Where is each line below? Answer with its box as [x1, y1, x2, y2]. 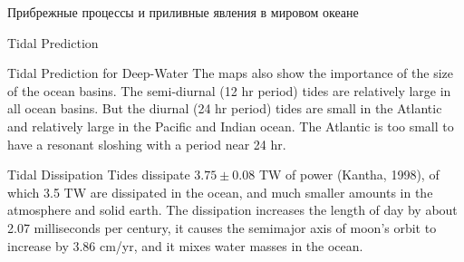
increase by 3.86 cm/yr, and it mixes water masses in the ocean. [7, 236, 363, 255]
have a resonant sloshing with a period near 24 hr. [7, 134, 286, 153]
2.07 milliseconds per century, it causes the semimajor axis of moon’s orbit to [7, 218, 437, 237]
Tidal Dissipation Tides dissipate [7, 165, 190, 184]
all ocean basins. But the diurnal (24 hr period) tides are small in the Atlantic [7, 99, 442, 118]
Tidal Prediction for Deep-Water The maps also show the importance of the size [7, 63, 453, 82]
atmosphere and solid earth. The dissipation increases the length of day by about [7, 200, 458, 219]
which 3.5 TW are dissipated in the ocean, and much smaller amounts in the [7, 182, 433, 201]
